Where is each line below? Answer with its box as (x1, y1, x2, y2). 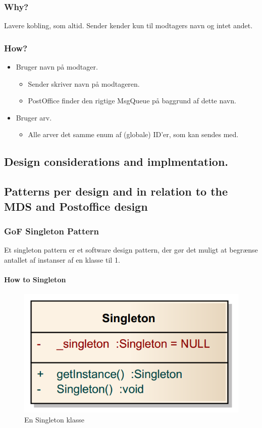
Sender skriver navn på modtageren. (28, 78, 140, 89)
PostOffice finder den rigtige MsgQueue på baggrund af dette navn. (28, 95, 236, 106)
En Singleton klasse (24, 414, 84, 424)
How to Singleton (4, 274, 66, 284)
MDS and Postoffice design (4, 198, 148, 214)
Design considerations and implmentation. (4, 154, 229, 169)
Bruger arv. (16, 112, 52, 123)
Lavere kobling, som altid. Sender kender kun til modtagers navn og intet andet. (4, 20, 253, 31)
